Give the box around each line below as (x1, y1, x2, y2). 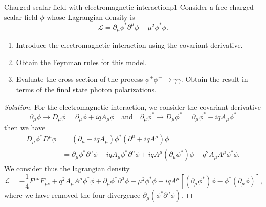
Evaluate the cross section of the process (16, 74, 143, 85)
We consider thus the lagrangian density (4, 163, 130, 174)
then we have (4, 122, 46, 133)
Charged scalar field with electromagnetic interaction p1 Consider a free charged (4, 2, 254, 12)
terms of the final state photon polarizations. (16, 84, 157, 94)
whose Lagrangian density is (47, 11, 135, 22)
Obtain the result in (185, 74, 248, 85)
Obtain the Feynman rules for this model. (16, 56, 147, 67)
